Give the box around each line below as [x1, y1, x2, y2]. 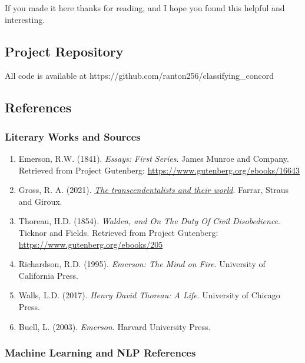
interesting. [5, 13, 45, 25]
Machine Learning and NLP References [5, 345, 196, 360]
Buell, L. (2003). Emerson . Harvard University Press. [18, 320, 211, 332]
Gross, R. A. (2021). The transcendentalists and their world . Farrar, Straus [18, 184, 289, 196]
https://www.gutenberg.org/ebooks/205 [18, 238, 163, 250]
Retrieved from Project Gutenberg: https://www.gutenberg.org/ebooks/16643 [18, 164, 300, 176]
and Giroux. [18, 195, 62, 207]
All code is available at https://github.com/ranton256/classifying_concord [5, 69, 274, 82]
